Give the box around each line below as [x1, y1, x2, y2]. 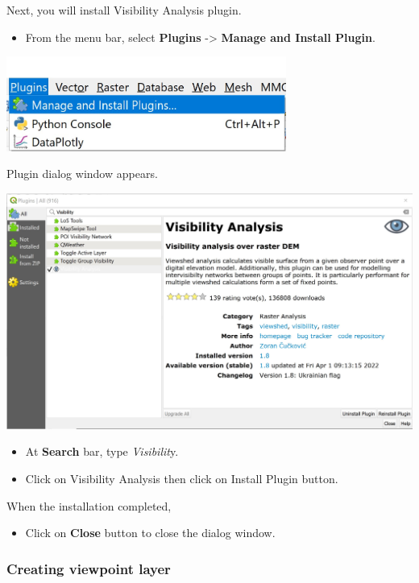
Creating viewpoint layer [6, 558, 171, 578]
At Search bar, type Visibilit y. [25, 443, 179, 460]
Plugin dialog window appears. [6, 165, 158, 182]
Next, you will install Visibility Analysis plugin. [6, 2, 242, 18]
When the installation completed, [6, 497, 172, 514]
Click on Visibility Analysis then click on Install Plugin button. [25, 470, 338, 487]
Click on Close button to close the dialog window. [25, 524, 276, 541]
